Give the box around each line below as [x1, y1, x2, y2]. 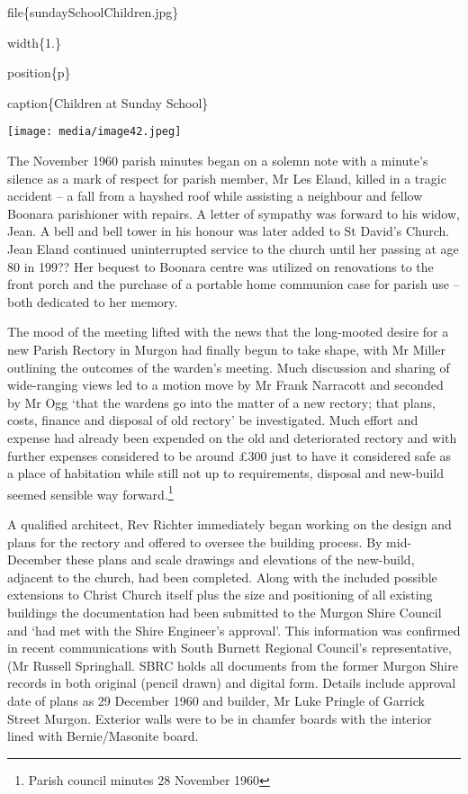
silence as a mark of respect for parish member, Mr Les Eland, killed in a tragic [7, 168, 446, 187]
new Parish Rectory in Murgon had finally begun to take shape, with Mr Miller [7, 339, 445, 358]
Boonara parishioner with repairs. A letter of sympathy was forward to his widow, [7, 203, 460, 222]
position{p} [7, 63, 71, 82]
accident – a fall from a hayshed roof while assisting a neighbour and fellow [7, 186, 423, 205]
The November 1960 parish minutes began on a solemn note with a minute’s [7, 151, 428, 170]
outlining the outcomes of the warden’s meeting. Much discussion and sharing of [7, 357, 450, 376]
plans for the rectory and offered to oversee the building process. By [7, 532, 382, 551]
